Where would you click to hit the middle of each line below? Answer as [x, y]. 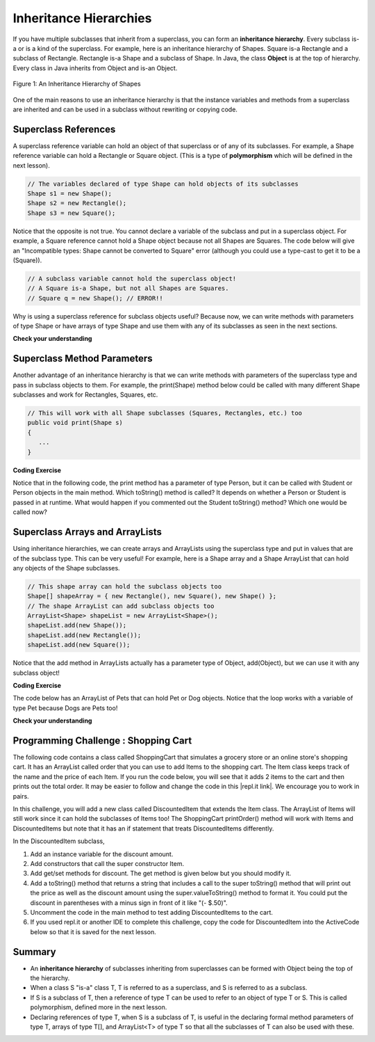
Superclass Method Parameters [83, 359]
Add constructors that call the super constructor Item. [107, 863]
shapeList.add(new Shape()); [77, 625]
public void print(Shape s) [75, 423]
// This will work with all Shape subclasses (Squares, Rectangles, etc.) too [165, 413]
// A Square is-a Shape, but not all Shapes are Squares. [128, 288]
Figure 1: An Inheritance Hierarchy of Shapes [77, 84]
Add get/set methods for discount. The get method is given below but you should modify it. [161, 874]
